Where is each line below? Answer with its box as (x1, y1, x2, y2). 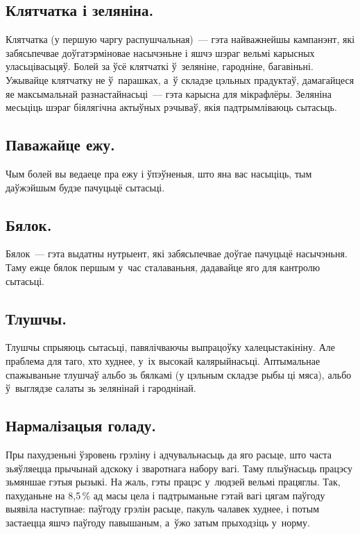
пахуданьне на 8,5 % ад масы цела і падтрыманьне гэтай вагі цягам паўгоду (6, 488, 325, 502)
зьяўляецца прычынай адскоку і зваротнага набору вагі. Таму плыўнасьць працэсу (6, 460, 352, 475)
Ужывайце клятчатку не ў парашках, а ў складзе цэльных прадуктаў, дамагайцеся (6, 72, 354, 87)
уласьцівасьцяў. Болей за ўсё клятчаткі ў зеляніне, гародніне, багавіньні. (6, 59, 314, 74)
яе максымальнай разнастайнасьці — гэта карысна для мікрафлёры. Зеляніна (6, 86, 332, 101)
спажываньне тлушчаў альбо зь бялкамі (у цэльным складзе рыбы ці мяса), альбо (6, 367, 352, 381)
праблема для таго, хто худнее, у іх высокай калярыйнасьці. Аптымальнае (6, 353, 320, 368)
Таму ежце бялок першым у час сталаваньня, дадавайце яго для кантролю (6, 259, 320, 274)
